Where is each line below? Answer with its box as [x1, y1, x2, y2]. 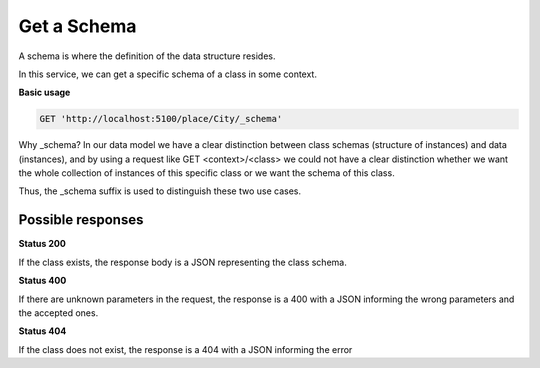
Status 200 [18, 238, 67, 250]
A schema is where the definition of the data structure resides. [18, 50, 276, 62]
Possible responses [18, 211, 144, 229]
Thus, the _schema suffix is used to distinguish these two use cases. [18, 185, 302, 197]
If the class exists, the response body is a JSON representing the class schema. [18, 256, 347, 268]
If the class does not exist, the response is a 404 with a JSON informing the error [18, 343, 353, 355]
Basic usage [18, 86, 71, 99]
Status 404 [18, 325, 67, 337]
